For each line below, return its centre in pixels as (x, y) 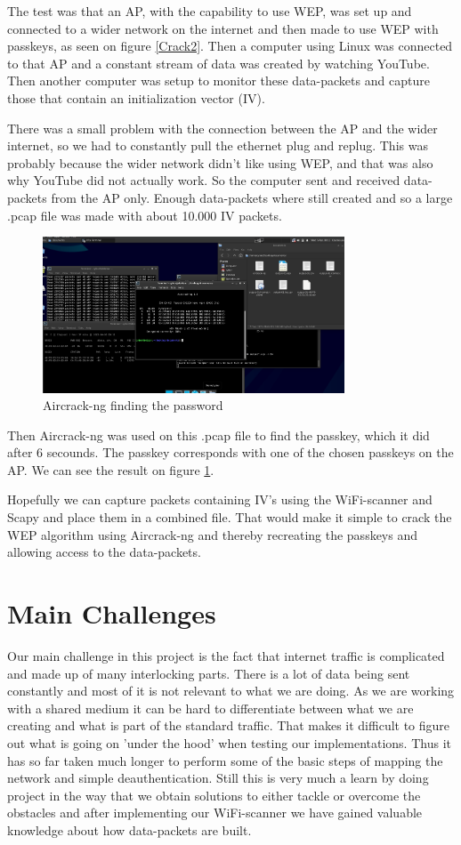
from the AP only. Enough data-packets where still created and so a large (252, 197)
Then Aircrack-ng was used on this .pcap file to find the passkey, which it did (218, 435)
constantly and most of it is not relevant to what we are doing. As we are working (231, 691)
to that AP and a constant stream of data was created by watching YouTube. (218, 63)
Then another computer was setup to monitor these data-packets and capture (218, 80)
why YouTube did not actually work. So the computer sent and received (204, 180)
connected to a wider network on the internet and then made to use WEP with (223, 28)
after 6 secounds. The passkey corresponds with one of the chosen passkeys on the (230, 452)
